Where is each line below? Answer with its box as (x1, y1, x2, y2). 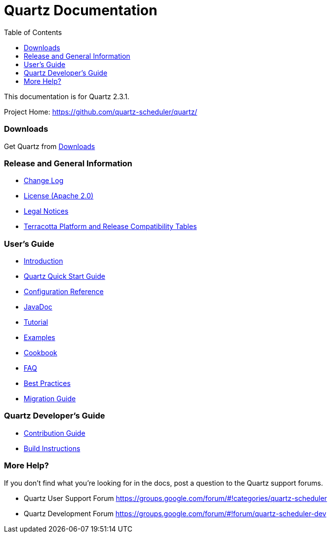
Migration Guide (24, 394, 76, 403)
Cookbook (24, 348, 57, 357)
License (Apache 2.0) (24, 192, 94, 200)
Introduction (24, 257, 63, 265)
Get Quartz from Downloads (4, 142, 95, 151)
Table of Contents (4, 28, 62, 37)
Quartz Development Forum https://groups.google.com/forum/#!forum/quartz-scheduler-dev (24, 509, 327, 518)
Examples (24, 333, 55, 342)
